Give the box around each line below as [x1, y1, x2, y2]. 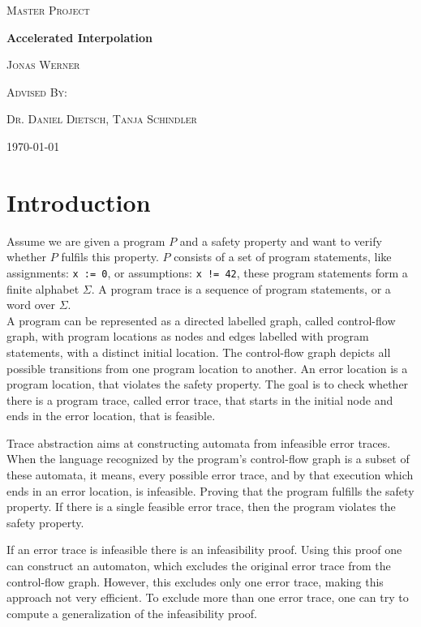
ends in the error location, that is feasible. [6, 407, 216, 424]
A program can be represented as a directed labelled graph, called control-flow [6, 311, 396, 329]
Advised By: [6, 83, 67, 100]
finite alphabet [6, 280, 79, 297]
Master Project [6, 2, 90, 18]
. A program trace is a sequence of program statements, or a [91, 280, 391, 297]
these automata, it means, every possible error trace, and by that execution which [6, 466, 414, 483]
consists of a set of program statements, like [174, 248, 392, 265]
